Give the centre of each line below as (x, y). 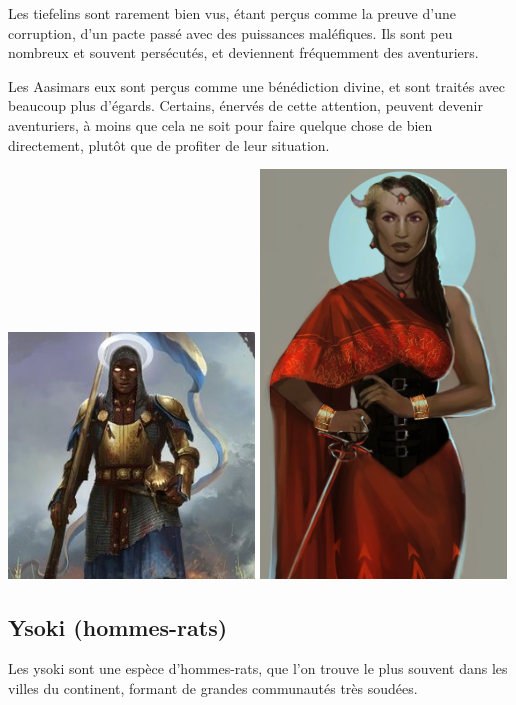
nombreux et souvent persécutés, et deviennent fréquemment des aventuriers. (243, 52)
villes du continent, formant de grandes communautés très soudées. (213, 687)
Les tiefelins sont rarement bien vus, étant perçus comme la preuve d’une (232, 13)
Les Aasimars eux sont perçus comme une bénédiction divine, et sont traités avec (256, 85)
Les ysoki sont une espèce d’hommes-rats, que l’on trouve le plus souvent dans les (258, 668)
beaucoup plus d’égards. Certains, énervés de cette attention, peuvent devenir (245, 105)
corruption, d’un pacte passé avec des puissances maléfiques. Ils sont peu (230, 32)
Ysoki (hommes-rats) (118, 626)
